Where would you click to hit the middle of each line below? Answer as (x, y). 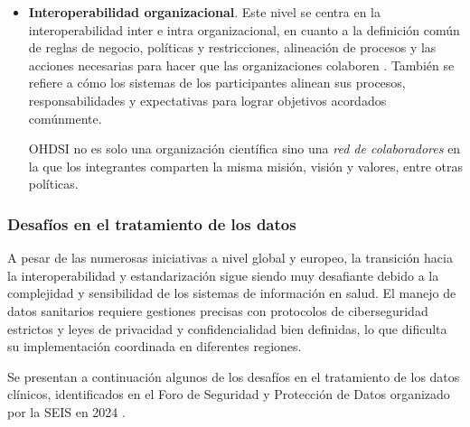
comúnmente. (65, 118)
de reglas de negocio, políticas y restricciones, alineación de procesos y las (232, 47)
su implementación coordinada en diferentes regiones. (155, 346)
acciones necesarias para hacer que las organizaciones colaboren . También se (241, 65)
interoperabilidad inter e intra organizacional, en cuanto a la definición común (244, 29)
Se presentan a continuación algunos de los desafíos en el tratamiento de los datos (234, 376)
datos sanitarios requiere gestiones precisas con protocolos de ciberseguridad (218, 310)
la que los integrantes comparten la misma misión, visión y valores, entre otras (245, 166)
